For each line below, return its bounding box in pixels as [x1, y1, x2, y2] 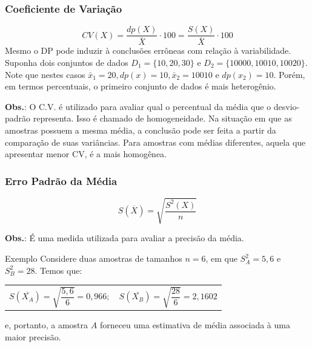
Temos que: [40, 264, 82, 276]
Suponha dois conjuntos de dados [5, 56, 128, 68]
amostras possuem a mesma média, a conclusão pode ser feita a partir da [5, 123, 276, 136]
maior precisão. [5, 330, 61, 343]
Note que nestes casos [5, 68, 85, 80]
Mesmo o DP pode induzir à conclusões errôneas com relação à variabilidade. [5, 44, 291, 57]
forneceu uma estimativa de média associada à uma [99, 319, 290, 331]
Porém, [279, 68, 305, 80]
